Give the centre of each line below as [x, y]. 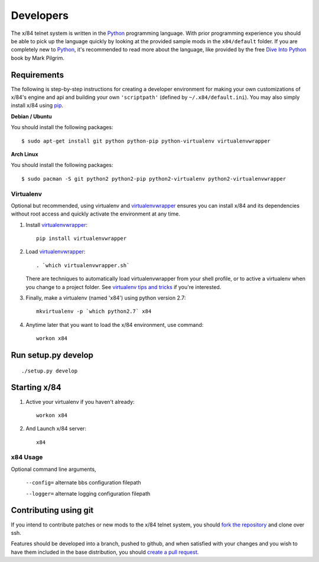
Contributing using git [52, 510]
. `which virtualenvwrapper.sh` [83, 265]
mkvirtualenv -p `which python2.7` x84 [94, 311]
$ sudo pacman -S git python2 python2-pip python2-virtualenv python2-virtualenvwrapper [154, 179]
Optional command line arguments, [54, 469]
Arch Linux [25, 154]
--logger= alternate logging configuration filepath [88, 493]
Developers [40, 15]
